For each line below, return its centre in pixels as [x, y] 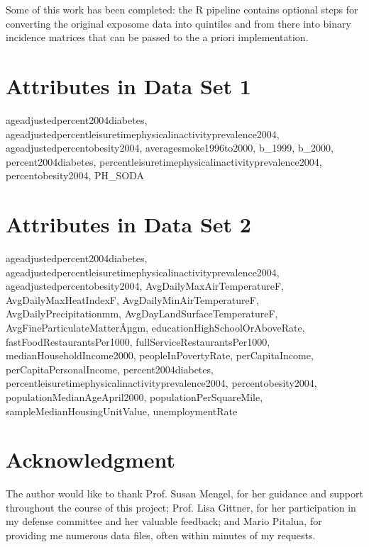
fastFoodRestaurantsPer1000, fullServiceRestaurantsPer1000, [138, 341]
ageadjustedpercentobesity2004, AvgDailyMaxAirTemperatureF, [145, 286]
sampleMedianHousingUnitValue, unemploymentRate [122, 411]
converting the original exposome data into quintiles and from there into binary [178, 23]
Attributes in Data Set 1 [128, 85]
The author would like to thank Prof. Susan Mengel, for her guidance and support [184, 494]
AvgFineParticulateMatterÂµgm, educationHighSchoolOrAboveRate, [155, 327]
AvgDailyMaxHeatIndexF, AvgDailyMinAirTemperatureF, [132, 299]
